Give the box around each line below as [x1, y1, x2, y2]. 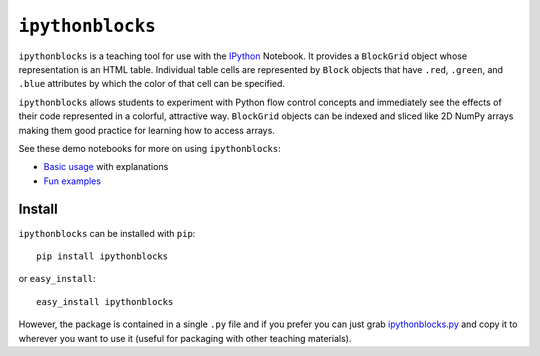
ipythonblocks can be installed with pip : [18, 227, 196, 239]
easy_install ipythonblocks [36, 296, 174, 307]
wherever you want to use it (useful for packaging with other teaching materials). [18, 332, 352, 344]
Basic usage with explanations [43, 161, 169, 173]
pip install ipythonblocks [36, 250, 169, 262]
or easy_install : [18, 273, 96, 285]
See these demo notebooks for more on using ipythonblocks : [18, 142, 281, 154]
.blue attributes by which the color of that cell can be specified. [18, 78, 285, 90]
